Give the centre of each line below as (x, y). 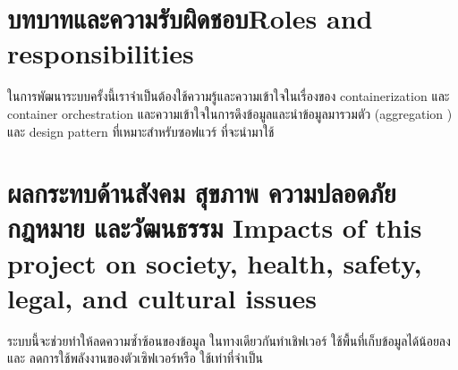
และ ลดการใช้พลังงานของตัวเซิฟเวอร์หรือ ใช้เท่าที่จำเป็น (135, 358)
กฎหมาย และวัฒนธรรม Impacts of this (215, 227)
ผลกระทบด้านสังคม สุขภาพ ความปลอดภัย (202, 193)
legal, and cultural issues (162, 297)
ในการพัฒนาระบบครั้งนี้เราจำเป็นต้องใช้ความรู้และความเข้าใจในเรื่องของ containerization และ (229, 96)
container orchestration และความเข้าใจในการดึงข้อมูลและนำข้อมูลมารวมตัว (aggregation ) (230, 113)
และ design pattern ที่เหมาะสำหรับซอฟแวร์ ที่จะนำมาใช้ (141, 131)
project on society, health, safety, (215, 262)
